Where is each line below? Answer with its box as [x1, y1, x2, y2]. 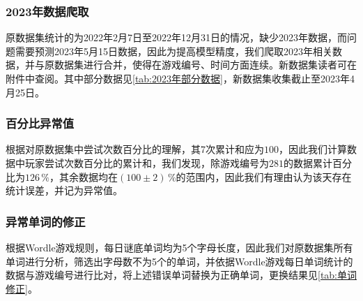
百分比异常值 [6, 115, 75, 132]
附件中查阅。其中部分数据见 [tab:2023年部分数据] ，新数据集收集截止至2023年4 [6, 71, 355, 85]
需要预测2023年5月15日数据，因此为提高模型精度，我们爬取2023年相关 [15, 43, 332, 58]
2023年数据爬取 [6, 2, 89, 20]
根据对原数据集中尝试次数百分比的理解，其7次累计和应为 [6, 142, 264, 156]
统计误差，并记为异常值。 [6, 183, 123, 198]
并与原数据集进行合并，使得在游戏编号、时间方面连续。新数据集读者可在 [24, 57, 357, 72]
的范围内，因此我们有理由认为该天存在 [176, 169, 352, 184]
